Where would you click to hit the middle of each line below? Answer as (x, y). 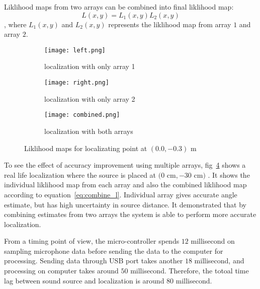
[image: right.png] (77, 83)
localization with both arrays (89, 131)
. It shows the (229, 174)
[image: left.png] (75, 50)
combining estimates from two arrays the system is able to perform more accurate (130, 214)
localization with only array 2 (90, 98)
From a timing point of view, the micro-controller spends (92, 241)
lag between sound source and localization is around (84, 280)
